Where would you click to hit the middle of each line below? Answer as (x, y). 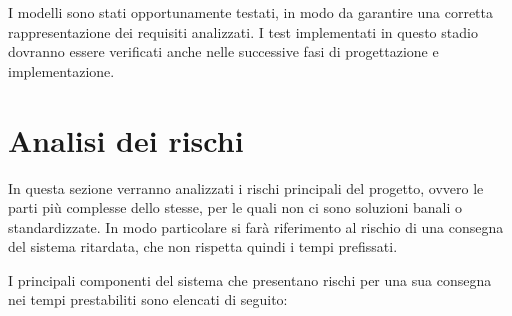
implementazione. (61, 70)
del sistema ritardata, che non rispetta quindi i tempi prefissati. (203, 246)
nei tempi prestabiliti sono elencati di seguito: (148, 299)
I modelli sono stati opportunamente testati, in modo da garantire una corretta (251, 12)
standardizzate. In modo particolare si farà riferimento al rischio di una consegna (256, 226)
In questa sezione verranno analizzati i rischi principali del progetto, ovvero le (246, 187)
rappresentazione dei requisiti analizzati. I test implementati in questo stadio (243, 31)
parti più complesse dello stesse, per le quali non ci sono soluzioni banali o (235, 207)
